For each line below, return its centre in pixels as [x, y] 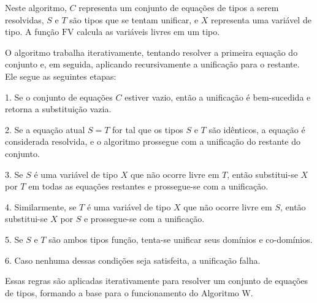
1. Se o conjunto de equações [59, 97]
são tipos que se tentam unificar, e [134, 19]
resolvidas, [25, 19]
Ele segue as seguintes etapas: [61, 76]
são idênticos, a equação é [257, 129]
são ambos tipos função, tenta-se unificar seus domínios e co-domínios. [181, 239]
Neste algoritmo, [36, 7]
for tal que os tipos [148, 129]
